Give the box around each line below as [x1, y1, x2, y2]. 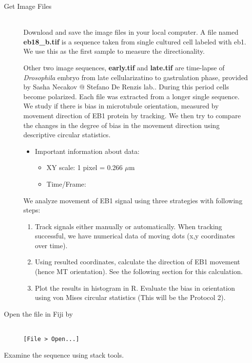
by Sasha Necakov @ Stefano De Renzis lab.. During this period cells [23, 82, 229, 92]
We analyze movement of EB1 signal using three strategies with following [23, 195, 243, 205]
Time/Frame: [46, 178, 86, 189]
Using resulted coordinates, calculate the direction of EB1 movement [35, 256, 240, 267]
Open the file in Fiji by [4, 308, 73, 319]
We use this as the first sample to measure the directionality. [23, 46, 205, 56]
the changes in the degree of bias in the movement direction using [23, 120, 220, 130]
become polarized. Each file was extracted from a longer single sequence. [23, 91, 240, 101]
